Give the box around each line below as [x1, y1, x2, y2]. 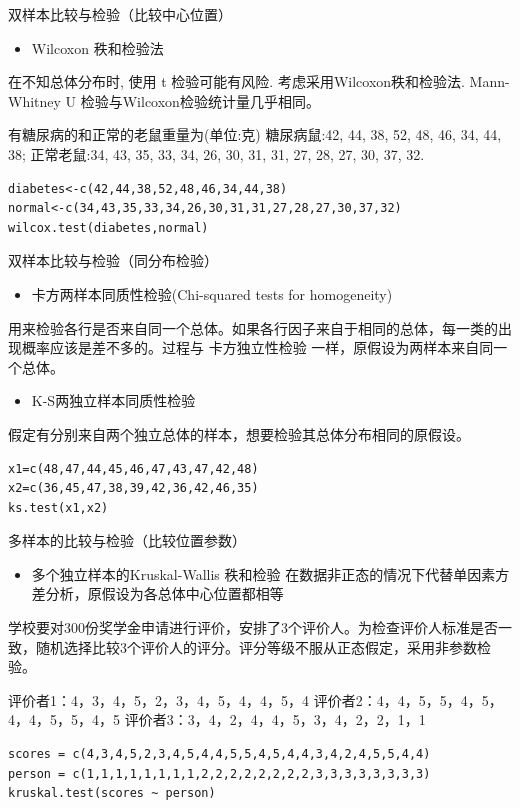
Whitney [8, 90, 61, 111]
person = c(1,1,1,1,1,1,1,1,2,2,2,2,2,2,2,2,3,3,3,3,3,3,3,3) [8, 766, 431, 781]
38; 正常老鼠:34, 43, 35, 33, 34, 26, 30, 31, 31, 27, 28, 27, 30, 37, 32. [8, 143, 425, 164]
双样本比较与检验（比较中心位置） [8, 4, 232, 24]
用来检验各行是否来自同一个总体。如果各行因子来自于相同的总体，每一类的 [8, 317, 498, 338]
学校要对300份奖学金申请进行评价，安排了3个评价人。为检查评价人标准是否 [8, 617, 498, 638]
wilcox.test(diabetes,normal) [8, 220, 209, 235]
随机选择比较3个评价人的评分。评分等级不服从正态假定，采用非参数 [35, 636, 477, 657]
